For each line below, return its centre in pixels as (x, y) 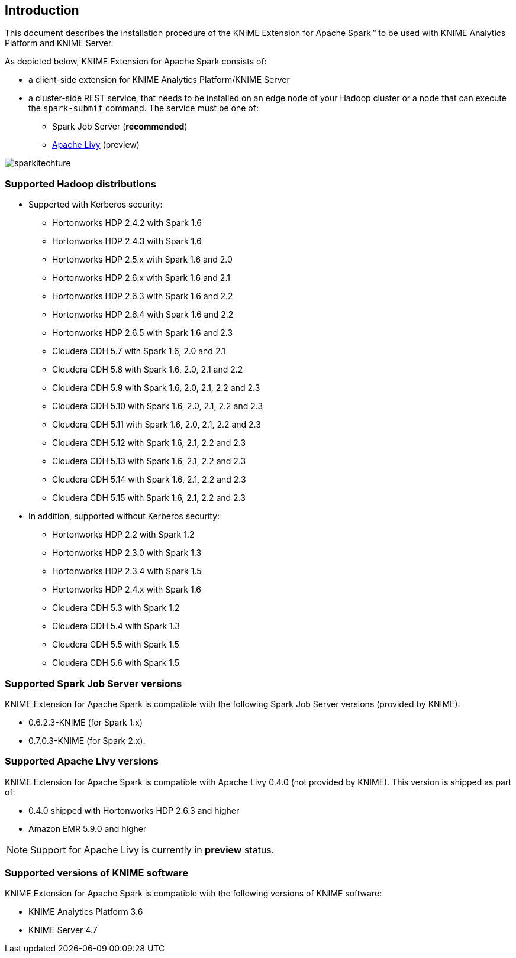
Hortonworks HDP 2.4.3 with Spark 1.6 (127, 241)
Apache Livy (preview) (96, 145)
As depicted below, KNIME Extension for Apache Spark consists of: (136, 62)
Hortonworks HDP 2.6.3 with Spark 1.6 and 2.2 (143, 296)
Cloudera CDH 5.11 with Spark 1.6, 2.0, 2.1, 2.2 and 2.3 (157, 425)
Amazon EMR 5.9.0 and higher (88, 828)
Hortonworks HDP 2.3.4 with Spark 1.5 (127, 571)
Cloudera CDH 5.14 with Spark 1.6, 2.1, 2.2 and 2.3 (149, 480)
